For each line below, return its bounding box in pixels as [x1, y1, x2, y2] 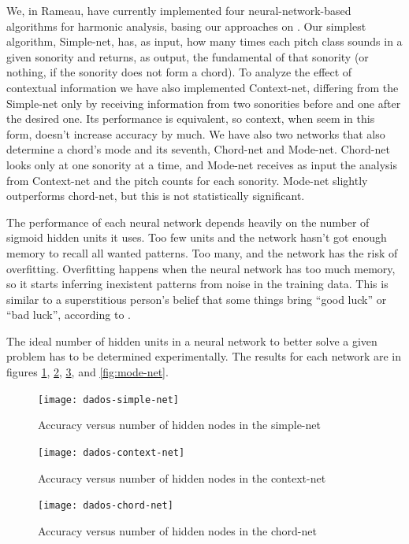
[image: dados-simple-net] [38, 394, 179, 405]
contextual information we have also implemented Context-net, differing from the [6, 79, 399, 95]
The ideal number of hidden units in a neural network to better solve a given [6, 332, 377, 349]
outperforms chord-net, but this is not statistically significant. [6, 187, 305, 204]
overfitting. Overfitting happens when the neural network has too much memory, [6, 260, 396, 276]
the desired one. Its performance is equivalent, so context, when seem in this [6, 110, 375, 127]
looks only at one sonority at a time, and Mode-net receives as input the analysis [6, 156, 397, 172]
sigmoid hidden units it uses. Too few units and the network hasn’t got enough [6, 229, 387, 246]
